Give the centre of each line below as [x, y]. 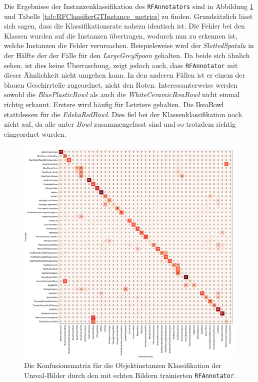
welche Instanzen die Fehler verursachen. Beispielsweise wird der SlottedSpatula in [129, 45]
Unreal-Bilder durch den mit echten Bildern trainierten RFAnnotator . [130, 375]
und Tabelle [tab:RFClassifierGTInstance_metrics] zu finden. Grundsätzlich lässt [128, 16]
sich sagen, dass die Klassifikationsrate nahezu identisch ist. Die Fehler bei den [124, 26]
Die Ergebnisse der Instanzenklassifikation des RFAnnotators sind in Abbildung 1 [129, 6]
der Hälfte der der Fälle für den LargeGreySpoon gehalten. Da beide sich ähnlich [127, 55]
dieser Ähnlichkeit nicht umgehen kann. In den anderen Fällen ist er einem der [125, 75]
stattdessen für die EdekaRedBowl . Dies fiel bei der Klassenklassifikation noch [123, 114]
